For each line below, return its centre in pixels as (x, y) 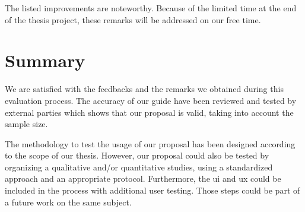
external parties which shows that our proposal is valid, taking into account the (149, 112)
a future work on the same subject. (68, 202)
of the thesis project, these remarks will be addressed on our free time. (133, 19)
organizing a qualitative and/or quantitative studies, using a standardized (139, 167)
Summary (45, 60)
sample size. (26, 124)
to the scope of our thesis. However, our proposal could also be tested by (137, 155)
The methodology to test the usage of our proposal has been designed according (150, 143)
